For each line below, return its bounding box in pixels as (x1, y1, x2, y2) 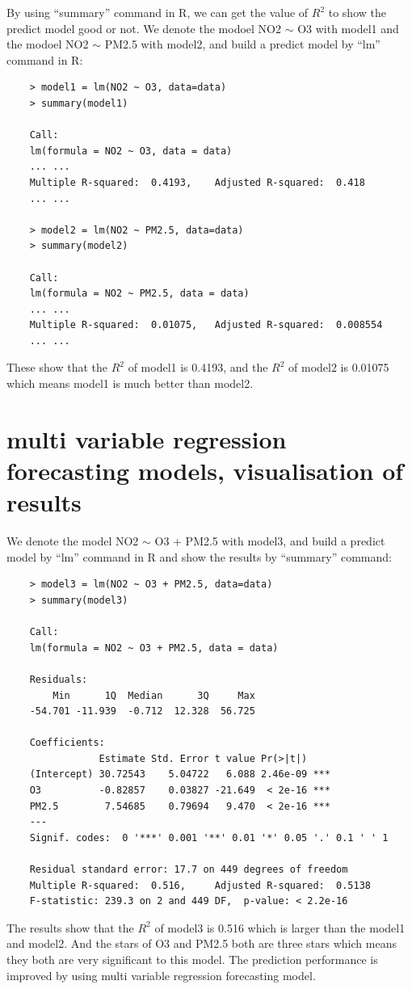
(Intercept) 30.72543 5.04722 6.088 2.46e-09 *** (29, 768, 330, 781)
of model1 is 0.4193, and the (128, 359, 268, 376)
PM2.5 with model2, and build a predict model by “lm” (104, 36, 380, 53)
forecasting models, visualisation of (6, 454, 404, 487)
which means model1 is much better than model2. (6, 375, 254, 392)
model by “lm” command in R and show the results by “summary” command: (6, 548, 392, 565)
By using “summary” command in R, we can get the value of (6, 4, 309, 20)
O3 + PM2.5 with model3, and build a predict (154, 532, 385, 549)
